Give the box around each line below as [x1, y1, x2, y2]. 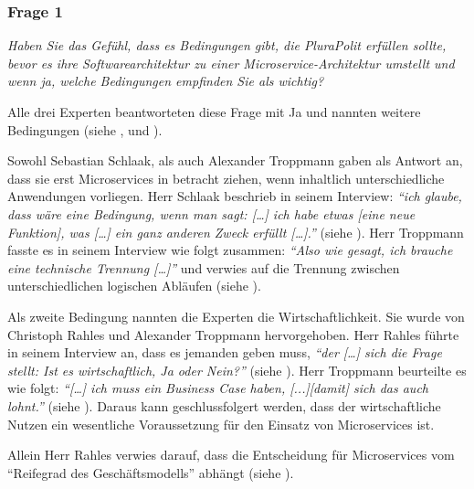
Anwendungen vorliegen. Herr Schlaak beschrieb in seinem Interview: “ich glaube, [7, 186, 462, 206]
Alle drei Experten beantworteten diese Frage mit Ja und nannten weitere [7, 102, 421, 121]
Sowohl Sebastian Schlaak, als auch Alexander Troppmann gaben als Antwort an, [7, 151, 463, 170]
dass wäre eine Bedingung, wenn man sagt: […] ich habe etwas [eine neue [7, 204, 416, 223]
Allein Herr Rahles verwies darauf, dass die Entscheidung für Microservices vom [7, 445, 455, 464]
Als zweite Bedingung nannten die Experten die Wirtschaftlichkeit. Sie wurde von [7, 306, 465, 325]
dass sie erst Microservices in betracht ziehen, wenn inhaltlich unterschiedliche [7, 168, 445, 187]
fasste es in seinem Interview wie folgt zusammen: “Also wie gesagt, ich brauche [7, 240, 453, 260]
